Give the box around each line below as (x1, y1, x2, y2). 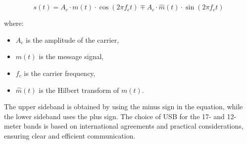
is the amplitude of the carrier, (25, 34, 119, 45)
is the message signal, (39, 51, 104, 62)
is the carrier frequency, (24, 68, 96, 78)
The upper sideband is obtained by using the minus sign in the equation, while (4, 101, 243, 112)
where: (4, 18, 24, 28)
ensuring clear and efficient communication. (4, 130, 136, 141)
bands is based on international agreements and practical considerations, (23, 121, 244, 131)
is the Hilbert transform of (39, 84, 119, 95)
